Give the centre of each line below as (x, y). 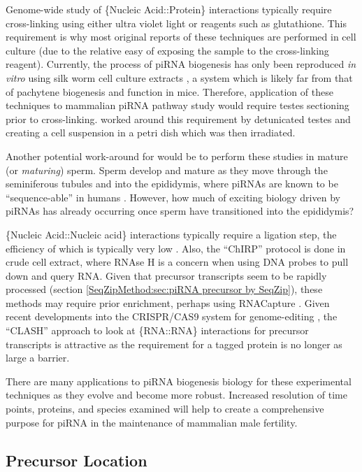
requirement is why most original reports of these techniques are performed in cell (181, 37)
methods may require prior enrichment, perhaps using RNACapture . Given (168, 302)
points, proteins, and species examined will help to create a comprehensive (165, 409)
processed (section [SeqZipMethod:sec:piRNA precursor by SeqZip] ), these (164, 289)
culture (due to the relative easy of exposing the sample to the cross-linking (167, 50)
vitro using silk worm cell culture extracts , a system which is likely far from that (179, 77)
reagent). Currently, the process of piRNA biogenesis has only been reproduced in (181, 64)
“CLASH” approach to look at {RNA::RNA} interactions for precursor (157, 330)
